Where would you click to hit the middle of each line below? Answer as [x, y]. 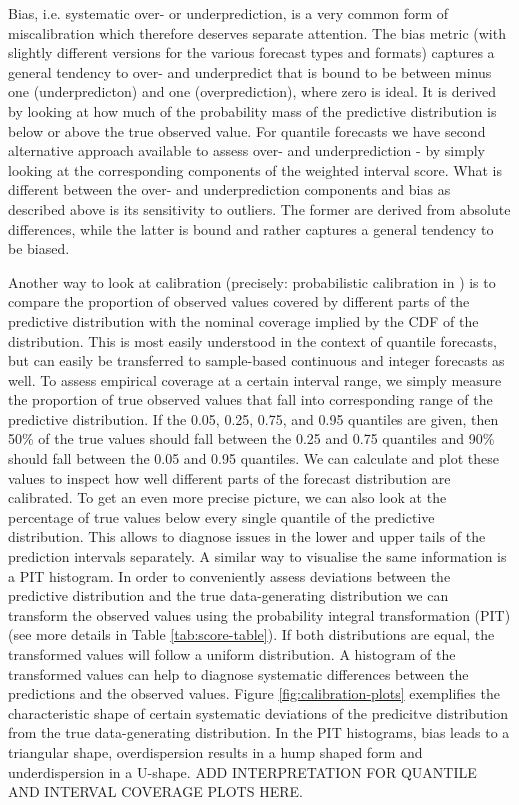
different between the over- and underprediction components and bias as [229, 189]
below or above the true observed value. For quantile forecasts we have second [247, 130]
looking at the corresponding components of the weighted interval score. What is [255, 169]
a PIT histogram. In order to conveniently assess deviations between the [229, 575]
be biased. [39, 248]
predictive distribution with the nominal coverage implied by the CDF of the [243, 320]
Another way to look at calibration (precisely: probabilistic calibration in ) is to [252, 281]
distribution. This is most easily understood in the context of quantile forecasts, [252, 340]
